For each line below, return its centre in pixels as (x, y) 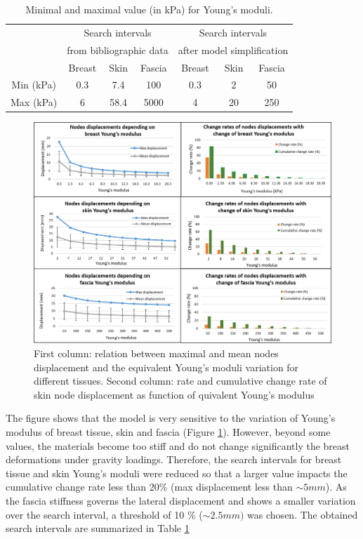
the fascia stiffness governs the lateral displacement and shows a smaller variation (181, 500)
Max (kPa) (34, 102)
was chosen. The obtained (303, 514)
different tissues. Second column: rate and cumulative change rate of (180, 381)
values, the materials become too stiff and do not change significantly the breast (178, 445)
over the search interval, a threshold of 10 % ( (104, 514)
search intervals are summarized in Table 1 (98, 528)
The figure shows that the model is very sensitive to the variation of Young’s (171, 418)
